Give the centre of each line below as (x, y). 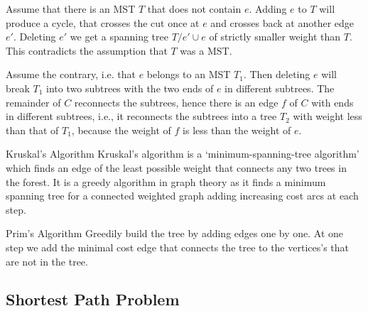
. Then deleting (277, 74)
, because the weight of (121, 130)
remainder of (33, 102)
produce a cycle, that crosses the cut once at (103, 22)
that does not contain (194, 9)
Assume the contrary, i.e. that (71, 74)
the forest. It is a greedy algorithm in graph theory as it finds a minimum (166, 181)
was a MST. (206, 50)
